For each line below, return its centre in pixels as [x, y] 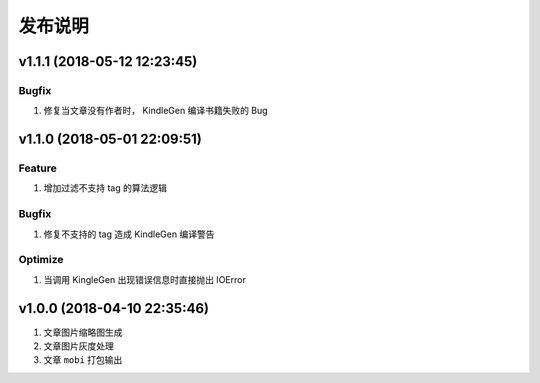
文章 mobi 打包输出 [83, 360]
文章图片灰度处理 [78, 346]
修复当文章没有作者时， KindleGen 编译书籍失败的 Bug [156, 111]
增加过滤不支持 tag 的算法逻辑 [105, 188]
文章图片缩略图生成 [83, 332]
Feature [37, 168]
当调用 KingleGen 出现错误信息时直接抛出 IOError [145, 279]
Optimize [41, 260]
